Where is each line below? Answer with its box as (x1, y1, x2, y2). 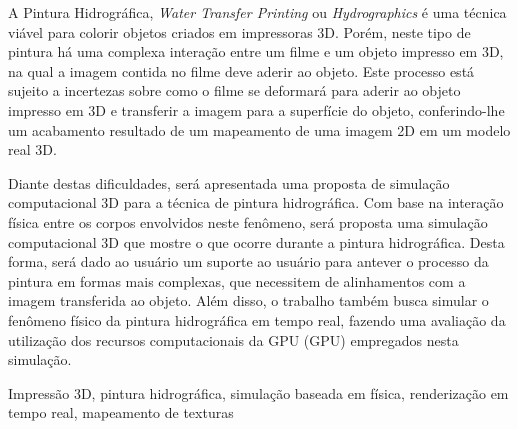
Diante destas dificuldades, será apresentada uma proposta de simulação (8, 172, 450, 193)
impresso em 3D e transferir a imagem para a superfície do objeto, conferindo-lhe (8, 99, 505, 120)
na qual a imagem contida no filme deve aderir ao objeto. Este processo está (8, 60, 475, 81)
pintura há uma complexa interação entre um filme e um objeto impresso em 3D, (8, 41, 504, 62)
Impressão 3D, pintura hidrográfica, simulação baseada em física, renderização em (8, 382, 509, 403)
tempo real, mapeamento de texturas (8, 402, 234, 423)
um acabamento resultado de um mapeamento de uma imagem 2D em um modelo (8, 119, 511, 140)
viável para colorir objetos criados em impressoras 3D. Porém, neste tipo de (8, 21, 471, 42)
